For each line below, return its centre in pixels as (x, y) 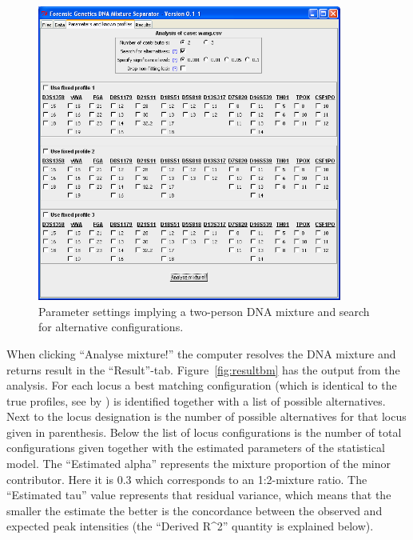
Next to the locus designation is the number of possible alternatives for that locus (206, 416)
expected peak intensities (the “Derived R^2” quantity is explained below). (190, 526)
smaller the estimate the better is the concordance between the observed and (195, 510)
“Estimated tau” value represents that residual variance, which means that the (199, 495)
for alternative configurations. (111, 327)
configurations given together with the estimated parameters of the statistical (196, 448)
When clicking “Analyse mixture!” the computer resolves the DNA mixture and (201, 353)
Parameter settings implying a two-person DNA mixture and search (204, 311)
